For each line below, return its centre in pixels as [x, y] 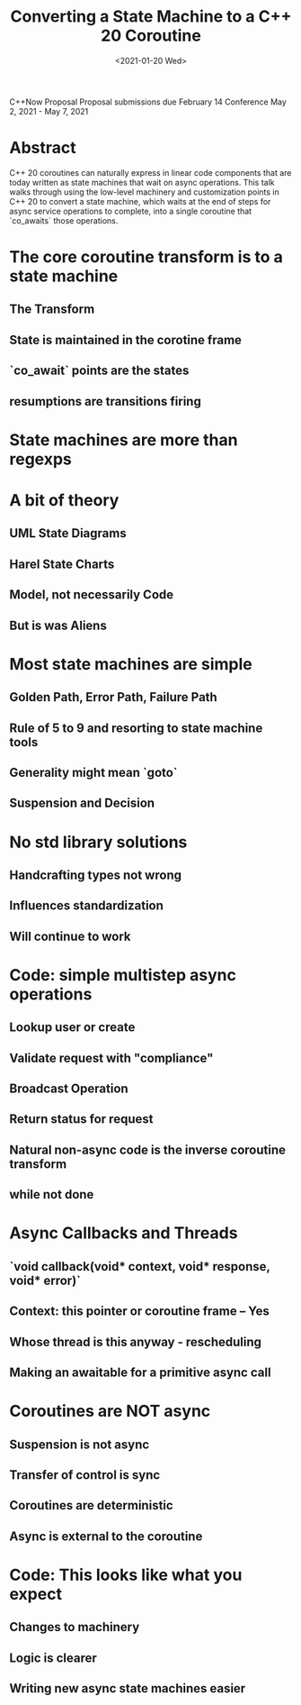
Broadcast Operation [69, 1089]
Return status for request [81, 1119]
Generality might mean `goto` [93, 772]
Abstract [43, 148]
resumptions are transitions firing [106, 401]
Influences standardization [87, 906]
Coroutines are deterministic [91, 1505]
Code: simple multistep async [123, 975]
